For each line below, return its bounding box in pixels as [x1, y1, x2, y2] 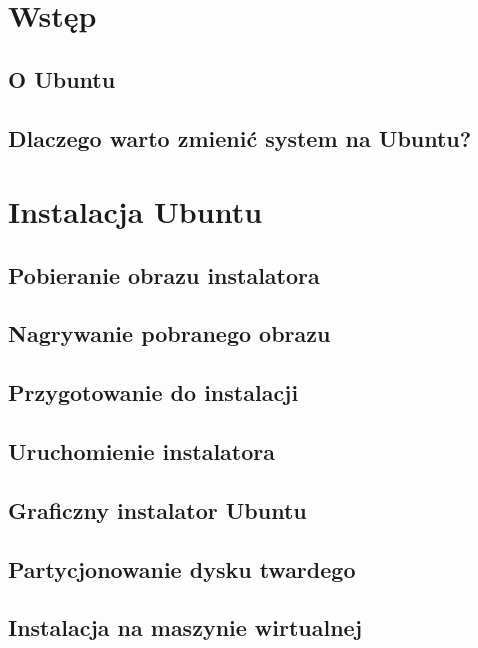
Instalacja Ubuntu [8, 191, 263, 232]
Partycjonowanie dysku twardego [8, 553, 356, 584]
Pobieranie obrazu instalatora [8, 259, 320, 290]
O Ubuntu [8, 63, 116, 94]
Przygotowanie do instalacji [8, 377, 299, 408]
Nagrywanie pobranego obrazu [8, 318, 331, 349]
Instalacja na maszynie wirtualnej [8, 612, 363, 643]
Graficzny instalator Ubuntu [8, 494, 307, 525]
